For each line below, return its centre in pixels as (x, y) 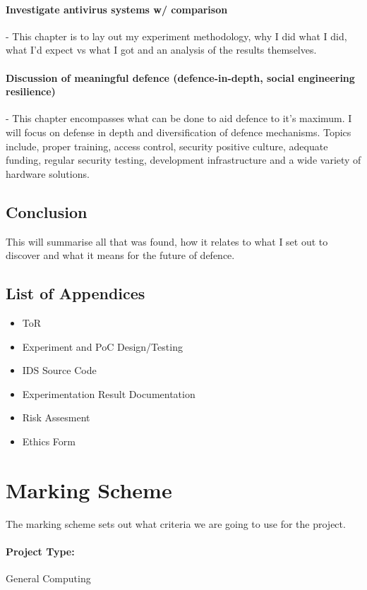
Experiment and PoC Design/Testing (102, 346)
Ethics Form (49, 441)
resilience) (31, 91)
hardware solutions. (48, 173)
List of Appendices (76, 293)
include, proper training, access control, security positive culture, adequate (167, 146)
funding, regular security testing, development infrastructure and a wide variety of (183, 160)
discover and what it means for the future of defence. (120, 255)
